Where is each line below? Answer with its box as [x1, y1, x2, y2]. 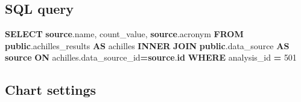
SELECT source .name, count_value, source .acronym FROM [5, 28, 244, 40]
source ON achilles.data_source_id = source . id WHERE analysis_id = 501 [5, 51, 297, 64]
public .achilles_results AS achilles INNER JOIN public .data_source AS [5, 39, 290, 52]
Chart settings [5, 80, 97, 99]
